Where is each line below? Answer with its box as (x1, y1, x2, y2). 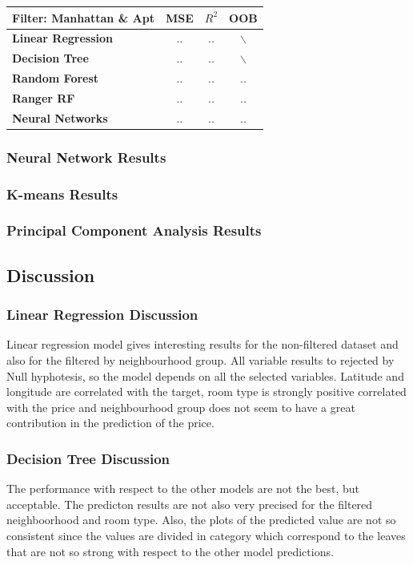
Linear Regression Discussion (6, 305, 198, 325)
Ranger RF (12, 89, 75, 106)
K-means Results (6, 184, 118, 204)
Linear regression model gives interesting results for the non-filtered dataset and (6, 336, 399, 353)
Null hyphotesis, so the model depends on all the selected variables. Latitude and (6, 367, 404, 384)
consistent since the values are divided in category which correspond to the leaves (6, 527, 406, 543)
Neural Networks (12, 109, 108, 126)
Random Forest (12, 70, 99, 87)
